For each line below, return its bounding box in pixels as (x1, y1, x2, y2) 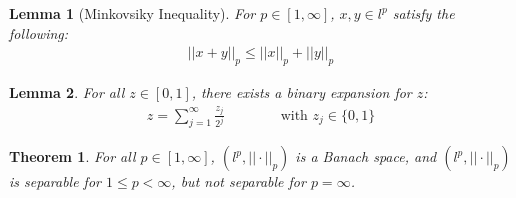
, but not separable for (171, 171, 306, 192)
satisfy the (392, 3, 455, 23)
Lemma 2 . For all (9, 82, 125, 103)
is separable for (9, 171, 101, 192)
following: (9, 22, 69, 43)
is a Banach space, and (295, 146, 437, 167)
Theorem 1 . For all (9, 146, 136, 167)
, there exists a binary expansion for (191, 82, 412, 103)
